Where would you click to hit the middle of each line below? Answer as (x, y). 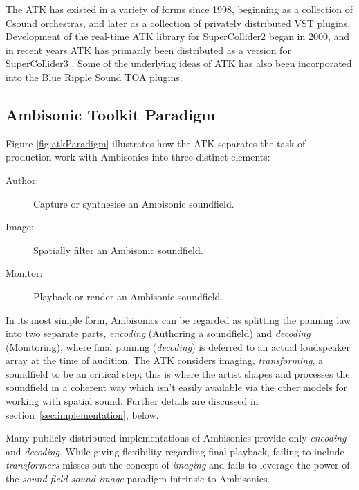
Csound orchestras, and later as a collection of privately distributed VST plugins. (178, 22)
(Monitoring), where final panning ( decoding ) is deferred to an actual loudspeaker (178, 346)
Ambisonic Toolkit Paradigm (111, 114)
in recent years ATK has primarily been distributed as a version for (148, 49)
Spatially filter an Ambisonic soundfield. (118, 249)
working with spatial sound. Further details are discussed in (132, 401)
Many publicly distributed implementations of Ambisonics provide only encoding (176, 438)
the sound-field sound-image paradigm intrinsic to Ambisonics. (138, 479)
